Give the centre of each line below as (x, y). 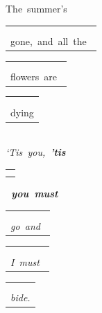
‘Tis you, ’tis (36, 152)
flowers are (34, 77)
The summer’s (36, 8)
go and (25, 226)
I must (25, 261)
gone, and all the (49, 41)
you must (35, 194)
